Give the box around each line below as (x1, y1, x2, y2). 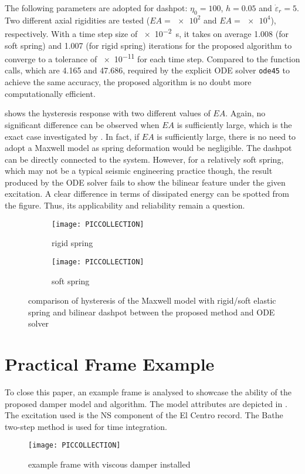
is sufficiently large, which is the (177, 118, 292, 130)
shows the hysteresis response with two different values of (5, 107, 211, 119)
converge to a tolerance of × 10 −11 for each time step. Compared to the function (5, 51, 300, 65)
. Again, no (225, 107, 266, 119)
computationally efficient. (5, 87, 96, 99)
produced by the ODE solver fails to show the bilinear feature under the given (5, 176, 286, 188)
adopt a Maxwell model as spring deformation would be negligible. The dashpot (5, 142, 292, 154)
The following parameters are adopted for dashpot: (5, 2, 188, 14)
